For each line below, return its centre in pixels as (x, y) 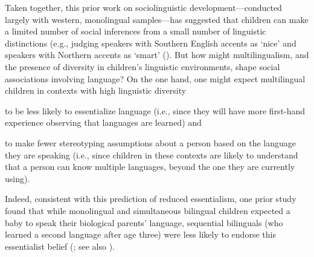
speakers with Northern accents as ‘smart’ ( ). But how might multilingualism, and (157, 55)
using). (18, 178)
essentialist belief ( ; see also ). (60, 246)
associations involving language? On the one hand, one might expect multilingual (155, 78)
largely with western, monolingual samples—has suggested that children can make (157, 19)
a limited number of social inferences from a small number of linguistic (136, 31)
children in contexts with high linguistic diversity (96, 90)
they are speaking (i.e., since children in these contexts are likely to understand (152, 155)
